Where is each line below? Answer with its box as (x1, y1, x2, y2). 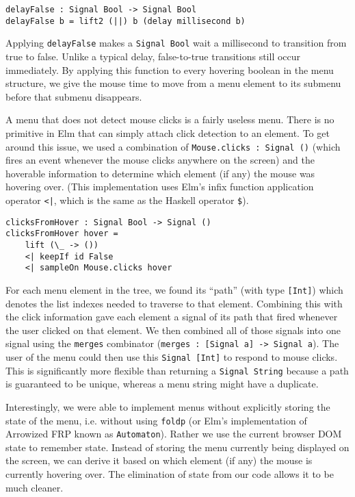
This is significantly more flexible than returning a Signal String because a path (5, 363, 349, 377)
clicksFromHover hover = (5, 229, 118, 239)
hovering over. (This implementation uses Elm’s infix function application (5, 179, 314, 194)
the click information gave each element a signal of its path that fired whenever (5, 309, 338, 324)
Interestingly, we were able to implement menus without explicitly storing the (5, 399, 330, 413)
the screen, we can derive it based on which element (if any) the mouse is (5, 453, 313, 468)
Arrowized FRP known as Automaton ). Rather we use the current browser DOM (5, 426, 342, 441)
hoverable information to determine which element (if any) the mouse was (5, 166, 315, 180)
